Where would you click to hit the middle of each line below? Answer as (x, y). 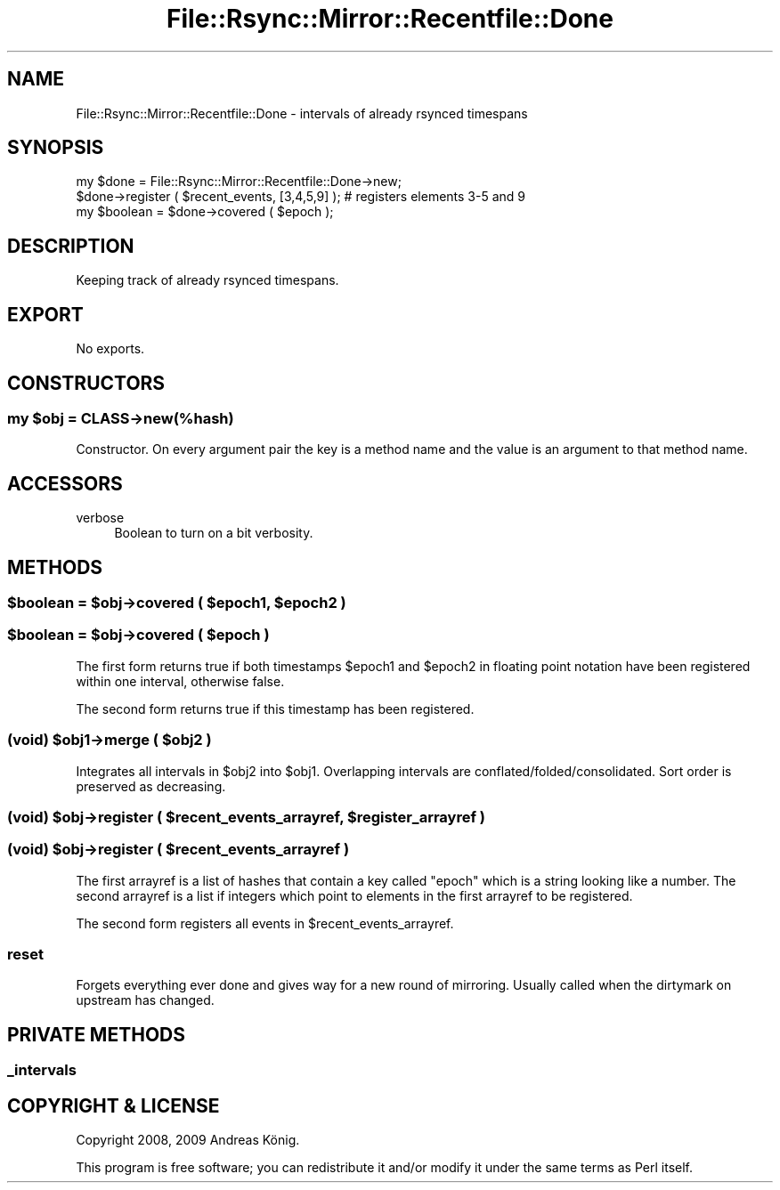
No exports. (110, 349)
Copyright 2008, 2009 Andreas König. (188, 1140)
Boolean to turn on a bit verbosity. (214, 533)
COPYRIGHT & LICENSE (114, 1105)
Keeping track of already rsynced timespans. (207, 280)
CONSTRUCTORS (86, 383)
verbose (100, 518)
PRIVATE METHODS (96, 1034)
